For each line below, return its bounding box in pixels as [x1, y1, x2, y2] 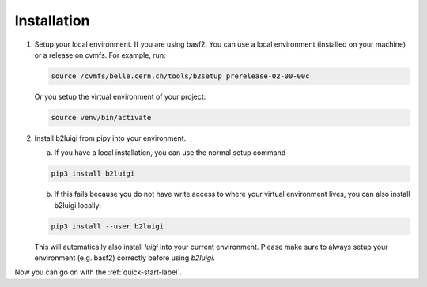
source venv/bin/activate [51, 113, 152, 122]
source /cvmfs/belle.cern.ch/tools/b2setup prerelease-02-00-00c [51, 71, 310, 81]
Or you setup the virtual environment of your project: [34, 92, 206, 101]
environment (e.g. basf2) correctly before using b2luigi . [34, 253, 215, 262]
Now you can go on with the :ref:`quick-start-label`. [14, 267, 182, 277]
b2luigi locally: [54, 200, 102, 210]
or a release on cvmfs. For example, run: [34, 50, 166, 59]
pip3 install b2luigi [51, 169, 135, 178]
